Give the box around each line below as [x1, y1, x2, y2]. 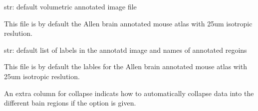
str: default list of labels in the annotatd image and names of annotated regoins [4, 44, 247, 55]
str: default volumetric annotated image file [4, 1, 137, 11]
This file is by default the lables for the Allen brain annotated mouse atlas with [4, 61, 247, 72]
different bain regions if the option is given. [4, 98, 136, 108]
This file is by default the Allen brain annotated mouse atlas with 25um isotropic [4, 18, 253, 28]
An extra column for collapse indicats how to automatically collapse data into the [4, 88, 254, 98]
